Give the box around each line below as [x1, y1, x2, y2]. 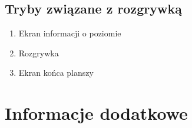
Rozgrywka [18, 46, 59, 59]
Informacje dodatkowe [5, 101, 188, 125]
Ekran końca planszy [18, 66, 94, 79]
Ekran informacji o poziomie [18, 27, 121, 39]
